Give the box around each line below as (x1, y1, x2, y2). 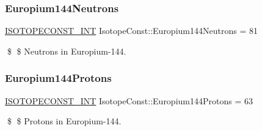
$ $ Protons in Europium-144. (7, 115, 122, 127)
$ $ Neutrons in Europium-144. (7, 44, 126, 57)
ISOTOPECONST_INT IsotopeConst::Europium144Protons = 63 (5, 94, 253, 107)
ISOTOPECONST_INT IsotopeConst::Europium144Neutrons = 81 (5, 24, 258, 37)
